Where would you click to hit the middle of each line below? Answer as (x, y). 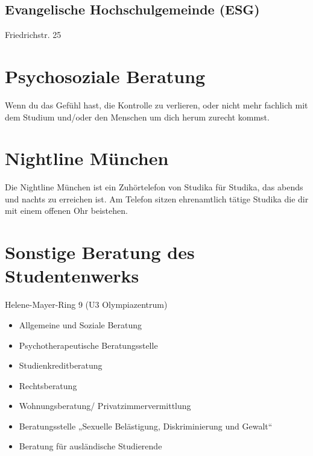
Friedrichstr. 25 (33, 35)
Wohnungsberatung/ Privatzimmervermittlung (105, 406)
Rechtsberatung (48, 385)
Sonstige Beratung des (100, 252)
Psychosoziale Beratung (105, 76)
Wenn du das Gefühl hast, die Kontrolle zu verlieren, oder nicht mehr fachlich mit (156, 105)
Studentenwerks (72, 276)
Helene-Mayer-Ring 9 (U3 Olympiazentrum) (86, 305)
